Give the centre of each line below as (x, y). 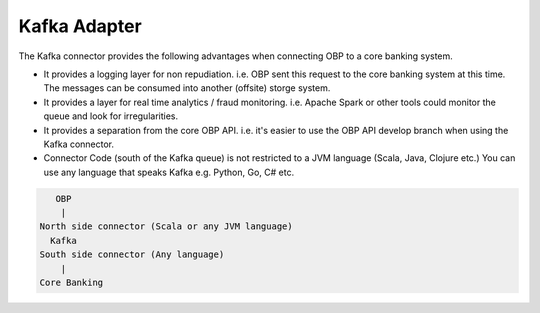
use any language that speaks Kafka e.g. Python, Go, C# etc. (169, 172)
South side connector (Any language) (132, 254)
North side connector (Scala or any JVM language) (166, 226)
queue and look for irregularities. (111, 116)
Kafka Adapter (80, 26)
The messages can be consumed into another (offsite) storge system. (187, 88)
